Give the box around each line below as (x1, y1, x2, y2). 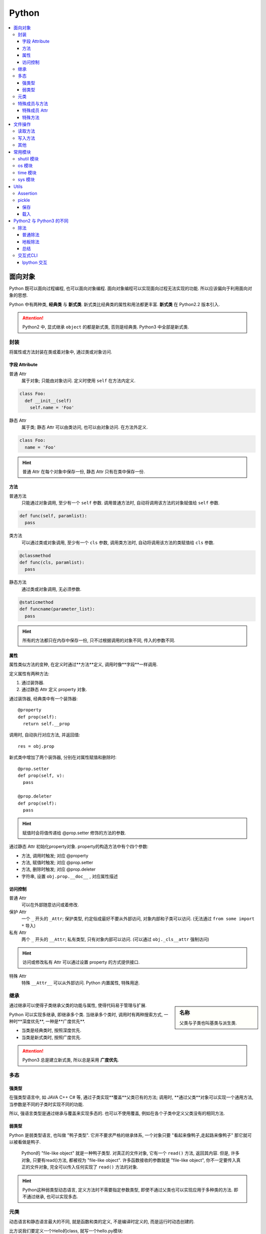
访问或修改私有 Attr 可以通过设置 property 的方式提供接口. (22, 959, 140, 965)
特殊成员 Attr (22, 108, 48, 114)
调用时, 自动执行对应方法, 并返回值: (9, 732, 80, 738)
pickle (18, 197, 31, 203)
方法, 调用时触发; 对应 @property (21, 852, 89, 858)
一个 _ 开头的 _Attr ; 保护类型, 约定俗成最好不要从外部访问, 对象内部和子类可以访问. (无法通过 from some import (21, 916, 255, 922)
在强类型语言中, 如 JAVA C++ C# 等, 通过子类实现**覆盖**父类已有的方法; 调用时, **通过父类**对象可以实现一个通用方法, (9, 1094, 254, 1100)
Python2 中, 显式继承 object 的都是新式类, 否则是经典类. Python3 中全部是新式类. (22, 324, 189, 330)
